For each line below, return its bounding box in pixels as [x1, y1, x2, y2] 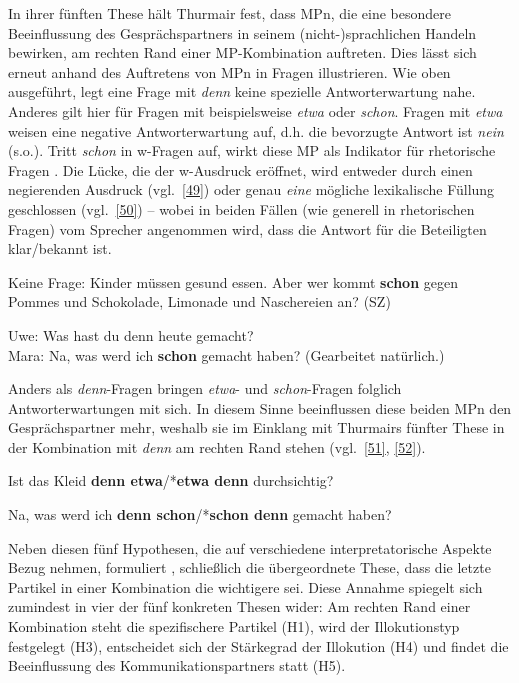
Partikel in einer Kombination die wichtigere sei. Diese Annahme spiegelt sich [8, 576, 483, 597]
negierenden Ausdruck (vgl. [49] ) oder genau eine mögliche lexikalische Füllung [8, 179, 495, 200]
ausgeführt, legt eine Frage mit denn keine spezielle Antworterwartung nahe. [8, 81, 476, 102]
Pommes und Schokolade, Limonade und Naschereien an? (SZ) [8, 291, 391, 312]
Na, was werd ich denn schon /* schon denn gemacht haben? [8, 504, 392, 525]
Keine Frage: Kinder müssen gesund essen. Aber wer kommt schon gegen [8, 271, 458, 292]
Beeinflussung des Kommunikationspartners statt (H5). [8, 655, 346, 676]
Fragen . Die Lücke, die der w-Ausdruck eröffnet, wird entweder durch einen [8, 159, 473, 180]
